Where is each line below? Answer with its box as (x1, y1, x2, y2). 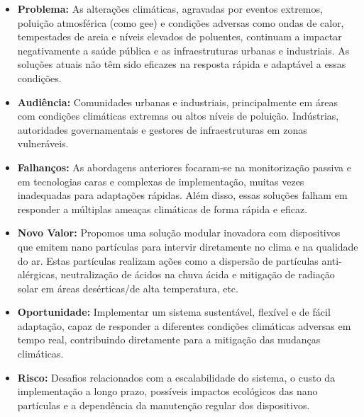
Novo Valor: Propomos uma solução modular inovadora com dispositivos (17, 225, 341, 240)
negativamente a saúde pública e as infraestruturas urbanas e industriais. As (17, 42, 350, 57)
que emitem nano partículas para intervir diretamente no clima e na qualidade (17, 239, 358, 253)
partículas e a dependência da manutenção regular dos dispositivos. (17, 397, 310, 412)
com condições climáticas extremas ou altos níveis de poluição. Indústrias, (17, 108, 339, 123)
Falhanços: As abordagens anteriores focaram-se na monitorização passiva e (17, 159, 351, 174)
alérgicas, (17, 267, 57, 282)
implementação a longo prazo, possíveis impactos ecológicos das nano (17, 384, 318, 399)
